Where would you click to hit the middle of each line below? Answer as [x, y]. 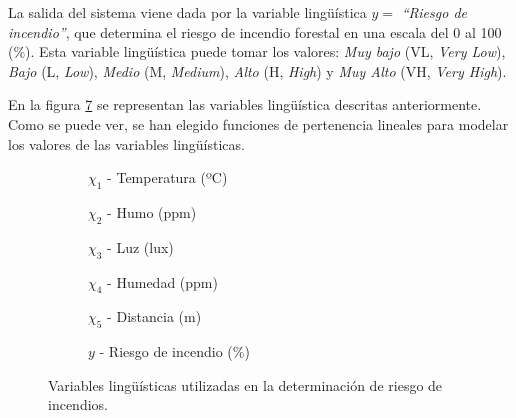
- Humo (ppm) [152, 211]
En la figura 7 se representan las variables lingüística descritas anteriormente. [245, 104]
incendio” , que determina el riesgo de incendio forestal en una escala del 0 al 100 [255, 31]
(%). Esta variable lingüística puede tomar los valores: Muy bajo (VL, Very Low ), [257, 51]
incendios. [78, 404]
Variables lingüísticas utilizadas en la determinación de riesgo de [245, 384]
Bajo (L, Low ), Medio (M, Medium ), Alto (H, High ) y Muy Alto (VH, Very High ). [257, 70]
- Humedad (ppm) [162, 281]
